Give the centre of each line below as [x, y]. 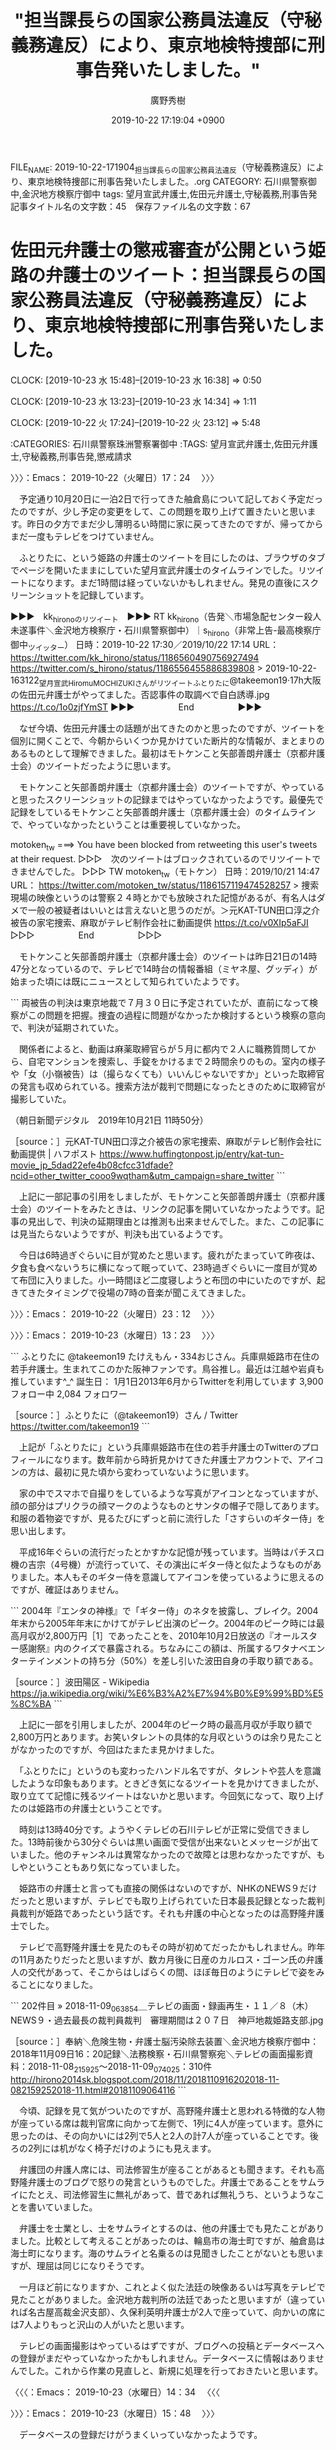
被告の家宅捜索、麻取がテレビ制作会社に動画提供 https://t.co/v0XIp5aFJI [159, 923]
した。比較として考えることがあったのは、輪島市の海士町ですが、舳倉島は [171, 2241]
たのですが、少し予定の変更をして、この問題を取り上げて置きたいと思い [159, 511]
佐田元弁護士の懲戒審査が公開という [159, 250]
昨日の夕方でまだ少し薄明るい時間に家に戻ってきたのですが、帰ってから [175, 523]
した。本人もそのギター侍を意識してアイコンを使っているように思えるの [176, 1577]
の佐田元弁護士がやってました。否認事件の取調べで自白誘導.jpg [140, 694]
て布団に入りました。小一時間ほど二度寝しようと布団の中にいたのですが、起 [168, 1280]
